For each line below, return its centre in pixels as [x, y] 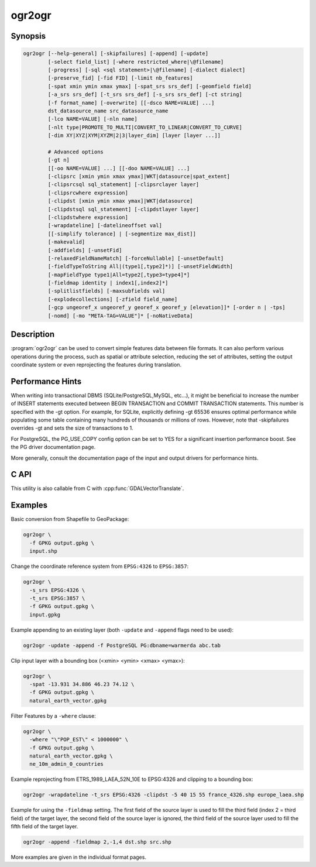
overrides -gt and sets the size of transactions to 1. [72, 428]
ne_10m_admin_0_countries [66, 764]
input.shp [44, 551]
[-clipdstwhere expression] [88, 217]
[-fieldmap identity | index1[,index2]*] [108, 283]
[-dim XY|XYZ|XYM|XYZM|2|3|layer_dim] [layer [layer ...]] [134, 136]
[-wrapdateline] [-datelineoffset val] [105, 226]
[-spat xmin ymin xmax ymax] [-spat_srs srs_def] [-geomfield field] [150, 86]
